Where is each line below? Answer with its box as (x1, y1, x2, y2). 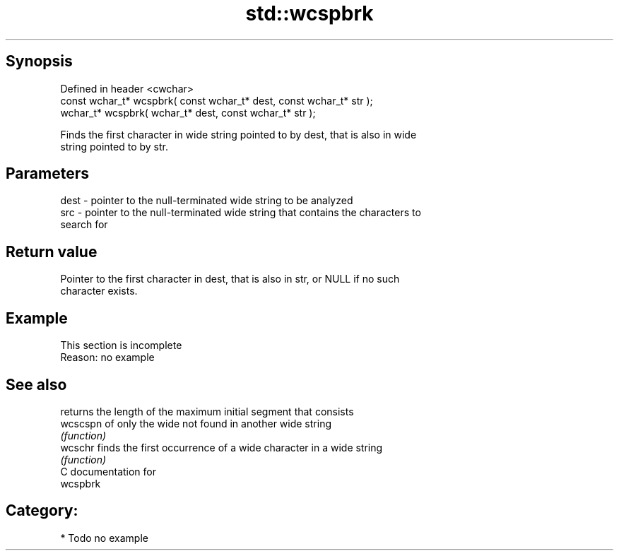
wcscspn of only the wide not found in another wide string (60, 417, 331, 430)
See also (6, 375, 67, 394)
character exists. (60, 285, 138, 297)
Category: (6, 502, 78, 520)
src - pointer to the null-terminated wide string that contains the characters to (60, 206, 421, 219)
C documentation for (60, 465, 157, 478)
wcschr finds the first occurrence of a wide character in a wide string (60, 441, 383, 454)
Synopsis (6, 52, 73, 71)
